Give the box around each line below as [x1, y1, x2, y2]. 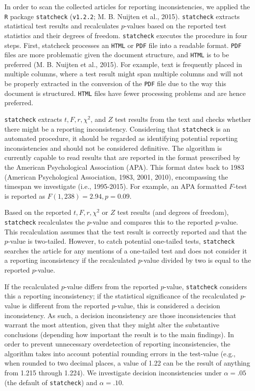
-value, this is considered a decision [115, 300, 220, 310]
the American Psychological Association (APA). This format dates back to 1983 [4, 162, 244, 172]
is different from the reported [22, 300, 110, 310]
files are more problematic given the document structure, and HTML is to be [4, 49, 229, 60]
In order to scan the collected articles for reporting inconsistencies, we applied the [4, 1, 250, 11]
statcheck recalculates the [4, 216, 85, 227]
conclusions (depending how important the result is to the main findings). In [4, 329, 234, 339]
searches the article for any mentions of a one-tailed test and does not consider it [4, 245, 247, 255]
